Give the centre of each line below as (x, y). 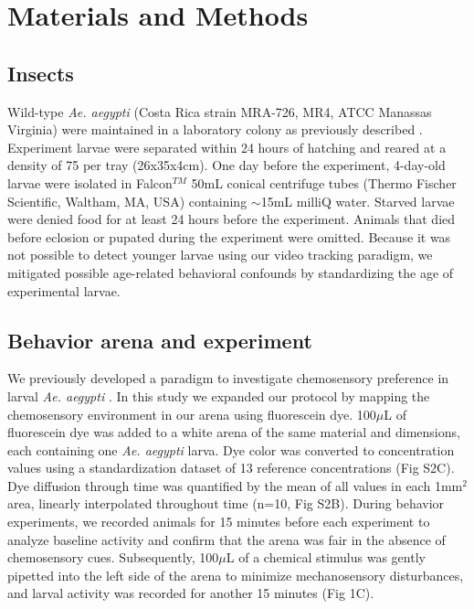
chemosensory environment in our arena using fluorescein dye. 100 (192, 414)
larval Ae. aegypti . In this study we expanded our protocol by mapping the (219, 395)
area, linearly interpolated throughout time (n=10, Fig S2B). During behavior (226, 503)
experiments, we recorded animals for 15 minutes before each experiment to (219, 522)
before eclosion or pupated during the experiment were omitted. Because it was (229, 236)
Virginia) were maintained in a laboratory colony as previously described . (215, 129)
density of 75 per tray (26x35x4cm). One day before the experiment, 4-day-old (226, 165)
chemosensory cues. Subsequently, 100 (113, 557)
